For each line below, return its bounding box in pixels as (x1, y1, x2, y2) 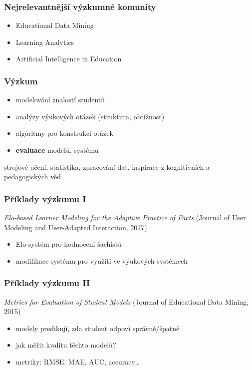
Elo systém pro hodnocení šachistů (15, 239, 122, 249)
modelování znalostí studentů (15, 94, 105, 105)
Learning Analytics (15, 36, 74, 47)
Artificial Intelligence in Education (15, 53, 122, 64)
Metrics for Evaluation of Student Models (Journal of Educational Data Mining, (4, 296, 249, 307)
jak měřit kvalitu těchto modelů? (15, 340, 116, 350)
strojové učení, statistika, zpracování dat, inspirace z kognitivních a (4, 161, 210, 172)
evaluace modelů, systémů (15, 145, 99, 155)
